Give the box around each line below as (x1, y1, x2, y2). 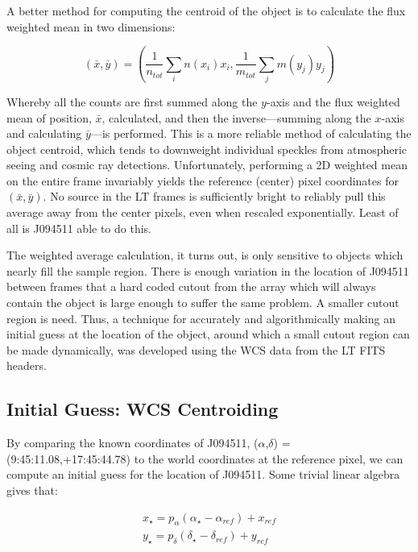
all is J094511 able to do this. (6, 219, 152, 236)
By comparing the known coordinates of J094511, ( (6, 434, 259, 451)
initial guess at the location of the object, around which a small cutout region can (6, 326, 410, 342)
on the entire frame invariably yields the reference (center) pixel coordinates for (6, 172, 399, 189)
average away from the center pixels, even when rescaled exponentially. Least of (6, 204, 399, 221)
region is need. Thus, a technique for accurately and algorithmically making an (6, 309, 395, 326)
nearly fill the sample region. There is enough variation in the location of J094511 (6, 262, 409, 279)
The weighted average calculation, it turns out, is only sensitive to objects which (6, 247, 404, 264)
